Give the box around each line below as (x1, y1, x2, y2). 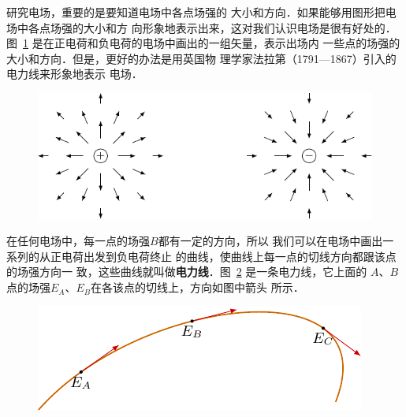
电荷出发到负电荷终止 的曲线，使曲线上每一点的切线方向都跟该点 (61, 248, 397, 264)
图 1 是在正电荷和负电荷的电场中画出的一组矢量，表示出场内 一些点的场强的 (6, 35, 400, 51)
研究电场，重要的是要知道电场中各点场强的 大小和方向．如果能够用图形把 (6, 4, 386, 20)
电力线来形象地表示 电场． (6, 65, 143, 82)
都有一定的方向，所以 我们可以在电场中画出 (158, 233, 383, 249)
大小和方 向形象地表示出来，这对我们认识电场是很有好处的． (83, 19, 397, 35)
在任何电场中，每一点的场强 (6, 233, 150, 249)
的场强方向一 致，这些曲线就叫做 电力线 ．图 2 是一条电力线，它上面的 (6, 263, 367, 280)
